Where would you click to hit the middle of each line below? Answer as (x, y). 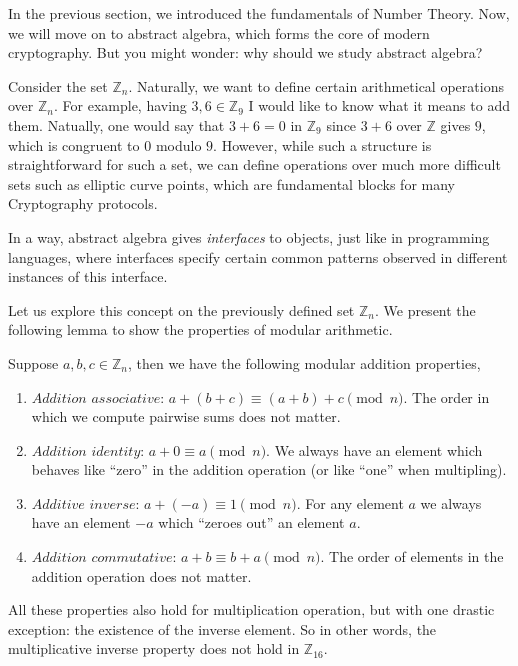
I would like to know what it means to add (379, 105)
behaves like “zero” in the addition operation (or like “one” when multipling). (269, 469)
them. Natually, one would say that (116, 124)
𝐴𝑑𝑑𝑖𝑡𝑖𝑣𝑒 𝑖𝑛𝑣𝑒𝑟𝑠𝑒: (85, 504)
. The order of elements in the (412, 556)
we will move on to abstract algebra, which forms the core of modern (219, 32)
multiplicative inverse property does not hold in (154, 648)
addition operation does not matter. (141, 575)
